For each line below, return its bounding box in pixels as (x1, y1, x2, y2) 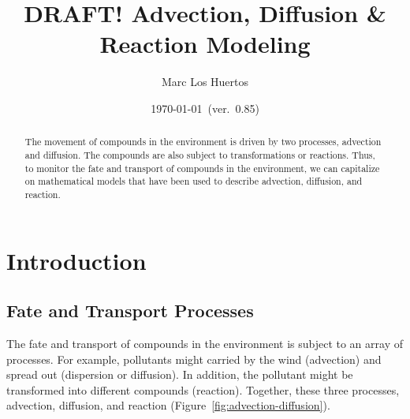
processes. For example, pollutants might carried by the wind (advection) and (6, 350, 382, 367)
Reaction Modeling (99, 28, 311, 60)
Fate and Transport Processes (6, 298, 254, 323)
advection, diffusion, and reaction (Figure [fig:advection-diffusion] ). (6, 397, 330, 413)
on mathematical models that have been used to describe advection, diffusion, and (24, 174, 363, 188)
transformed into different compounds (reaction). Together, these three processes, (6, 381, 400, 398)
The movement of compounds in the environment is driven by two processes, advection (24, 135, 382, 148)
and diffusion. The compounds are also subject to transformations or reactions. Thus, (24, 148, 375, 161)
